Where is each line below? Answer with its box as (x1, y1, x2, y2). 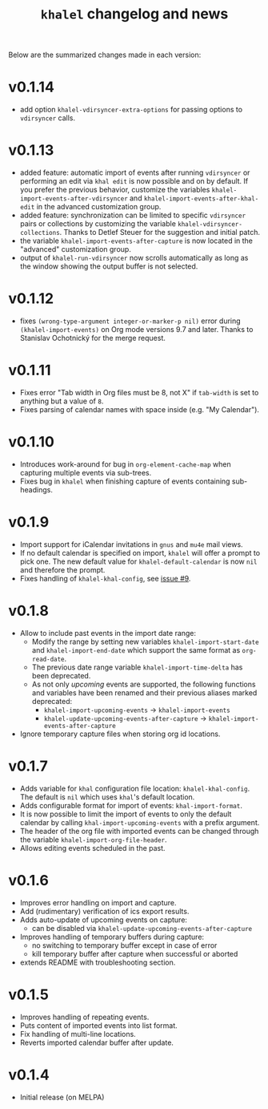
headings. (19, 484, 54, 494)
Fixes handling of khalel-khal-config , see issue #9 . (19, 573, 191, 583)
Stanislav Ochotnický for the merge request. (19, 334, 166, 342)
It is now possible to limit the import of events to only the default (19, 809, 232, 819)
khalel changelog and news (40, 5, 229, 23)
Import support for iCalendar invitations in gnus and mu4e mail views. (19, 539, 243, 549)
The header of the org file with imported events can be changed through (19, 826, 259, 836)
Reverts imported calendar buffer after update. (19, 1038, 174, 1047)
